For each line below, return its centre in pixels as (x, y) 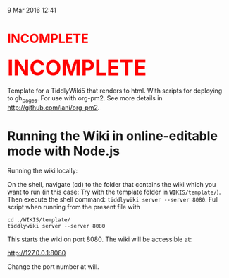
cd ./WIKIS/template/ (39, 220)
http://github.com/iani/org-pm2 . (54, 107)
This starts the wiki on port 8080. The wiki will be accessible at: (100, 239)
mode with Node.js (63, 151)
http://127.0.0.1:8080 (37, 253)
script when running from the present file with (74, 207)
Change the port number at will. (54, 266)
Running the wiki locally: (43, 170)
